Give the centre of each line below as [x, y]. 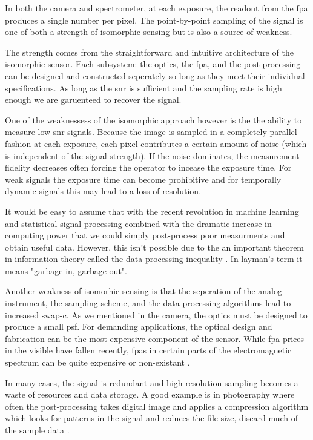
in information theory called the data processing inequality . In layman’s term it [154, 259]
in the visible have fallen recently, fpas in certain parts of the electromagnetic [148, 350]
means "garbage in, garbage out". [66, 270]
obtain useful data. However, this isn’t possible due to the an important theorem [155, 247]
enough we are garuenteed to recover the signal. [93, 100]
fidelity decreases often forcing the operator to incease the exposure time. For [148, 167]
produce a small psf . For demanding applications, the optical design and [139, 327]
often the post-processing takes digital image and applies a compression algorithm [157, 406]
